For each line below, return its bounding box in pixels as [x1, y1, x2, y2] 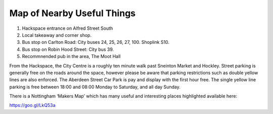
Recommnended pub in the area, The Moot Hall [22, 53, 121, 60]
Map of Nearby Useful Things [9, 8, 136, 19]
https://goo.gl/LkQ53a [9, 102, 56, 108]
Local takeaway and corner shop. [22, 32, 92, 38]
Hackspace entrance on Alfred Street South [22, 25, 113, 31]
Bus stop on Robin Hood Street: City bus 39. [22, 46, 114, 52]
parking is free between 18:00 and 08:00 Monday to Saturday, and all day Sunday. [9, 84, 180, 90]
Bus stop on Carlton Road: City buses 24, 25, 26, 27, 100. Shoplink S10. [22, 39, 169, 45]
